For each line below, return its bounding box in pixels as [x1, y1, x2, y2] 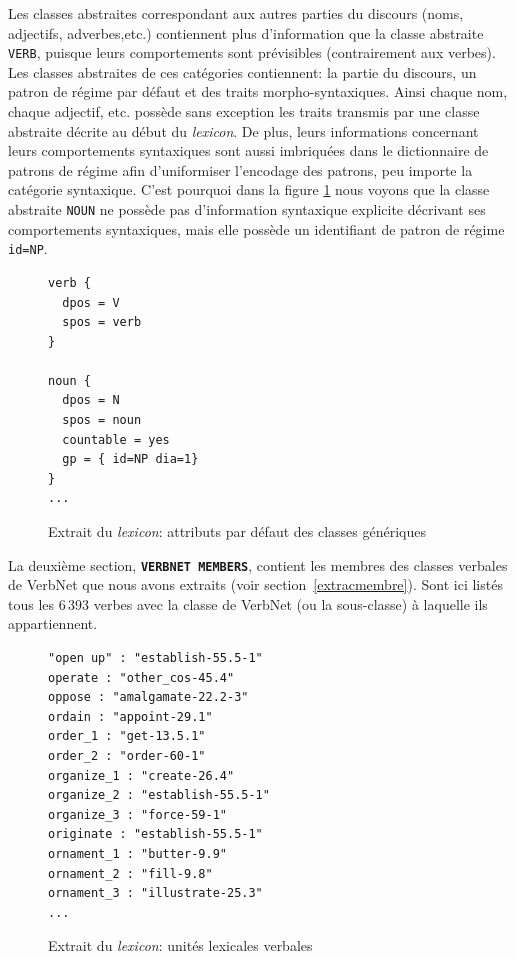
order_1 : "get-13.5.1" [48, 729, 206, 744]
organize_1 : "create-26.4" [48, 768, 235, 783]
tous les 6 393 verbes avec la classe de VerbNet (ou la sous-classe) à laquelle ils [8, 593, 488, 614]
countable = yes [62, 432, 170, 447]
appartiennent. [8, 613, 98, 634]
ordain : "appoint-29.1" [48, 709, 213, 724]
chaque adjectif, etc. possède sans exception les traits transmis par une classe [8, 101, 480, 122]
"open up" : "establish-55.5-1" [48, 651, 263, 666]
